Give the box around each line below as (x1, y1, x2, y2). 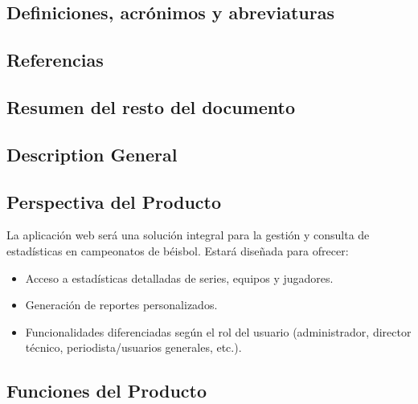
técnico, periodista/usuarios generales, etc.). (25, 339, 242, 356)
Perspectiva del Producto (6, 189, 222, 214)
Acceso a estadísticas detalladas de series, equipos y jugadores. (25, 269, 334, 286)
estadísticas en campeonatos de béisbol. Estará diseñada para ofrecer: (6, 242, 349, 259)
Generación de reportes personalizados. (25, 296, 218, 313)
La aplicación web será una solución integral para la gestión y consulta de (6, 226, 370, 243)
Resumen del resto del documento (6, 94, 296, 119)
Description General (6, 141, 178, 166)
